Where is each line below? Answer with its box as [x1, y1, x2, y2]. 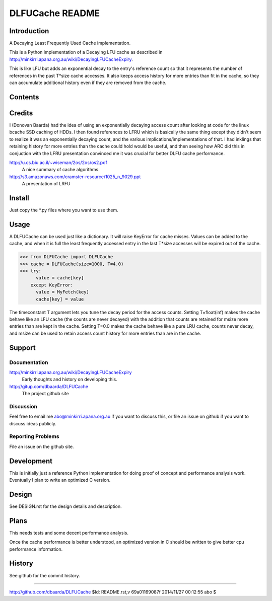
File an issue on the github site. [9, 443, 74, 449]
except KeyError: [30, 282, 74, 288]
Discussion [9, 403, 38, 410]
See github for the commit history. [9, 572, 80, 578]
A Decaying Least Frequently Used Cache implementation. [9, 40, 131, 46]
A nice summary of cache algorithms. [22, 167, 100, 173]
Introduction [9, 27, 49, 35]
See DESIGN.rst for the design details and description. [9, 503, 122, 509]
